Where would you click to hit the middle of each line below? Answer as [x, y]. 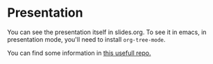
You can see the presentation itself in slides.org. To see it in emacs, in [107, 32]
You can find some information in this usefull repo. [79, 53]
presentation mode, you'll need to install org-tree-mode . [86, 39]
